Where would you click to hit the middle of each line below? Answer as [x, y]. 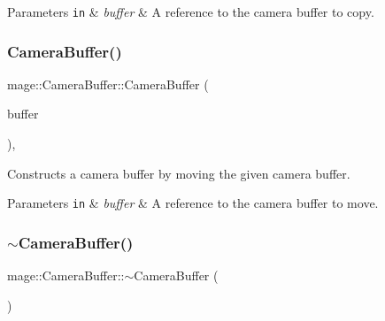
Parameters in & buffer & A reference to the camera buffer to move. [193, 203]
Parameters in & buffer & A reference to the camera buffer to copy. [191, 11]
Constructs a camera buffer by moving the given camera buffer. [179, 173]
